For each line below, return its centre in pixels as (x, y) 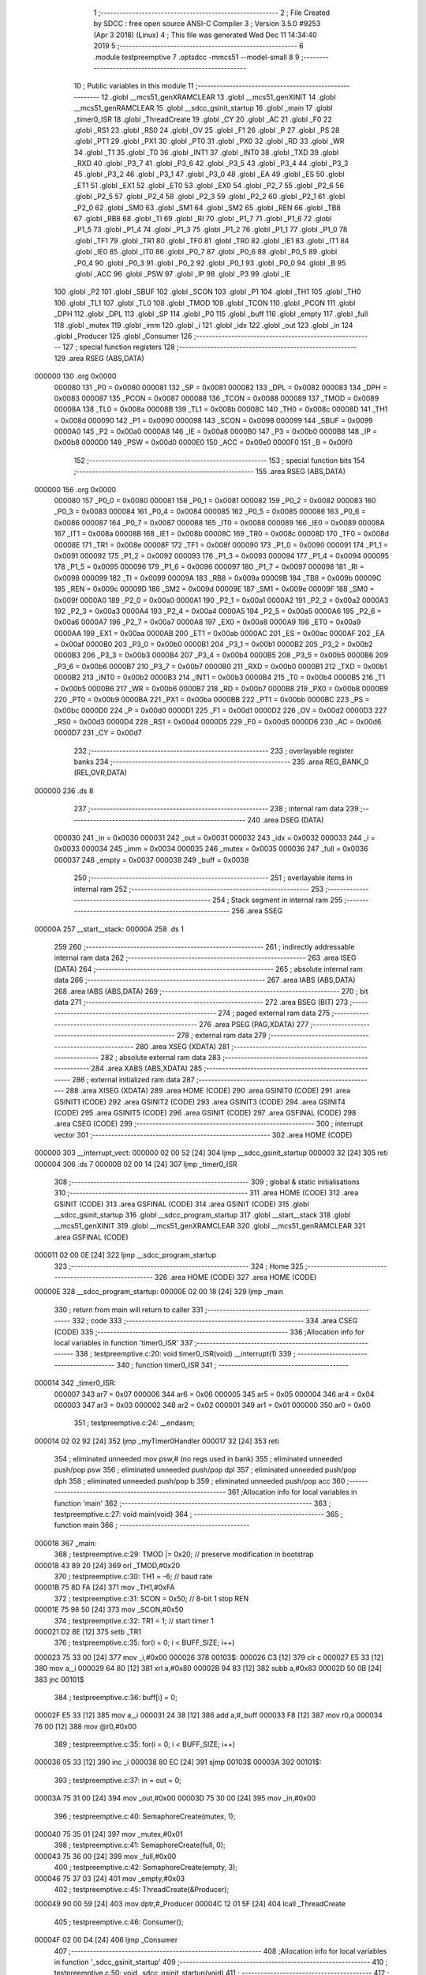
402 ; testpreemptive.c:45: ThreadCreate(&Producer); (142, 1889)
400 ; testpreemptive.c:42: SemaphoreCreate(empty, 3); (146, 1868)
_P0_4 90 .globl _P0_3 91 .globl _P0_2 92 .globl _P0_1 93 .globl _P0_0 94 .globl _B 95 (210, 263)
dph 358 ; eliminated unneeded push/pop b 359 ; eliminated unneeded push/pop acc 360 (200, 1480)
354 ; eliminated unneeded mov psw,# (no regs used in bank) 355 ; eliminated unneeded (198, 1459)
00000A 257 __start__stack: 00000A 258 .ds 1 (109, 929)
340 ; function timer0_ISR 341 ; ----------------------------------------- (232, 1365)
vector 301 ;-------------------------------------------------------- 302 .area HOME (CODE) (203, 1134)
